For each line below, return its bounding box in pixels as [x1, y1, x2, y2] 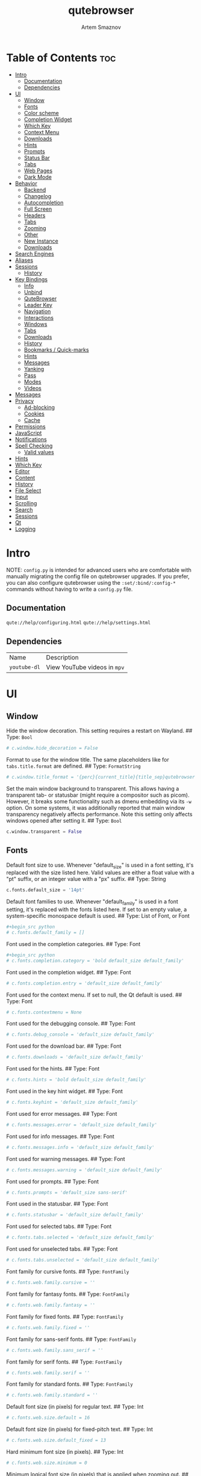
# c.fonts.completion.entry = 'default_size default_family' [6, 980, 163, 986]
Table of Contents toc [6, 51, 116, 64]
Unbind [23, 288, 43, 296]
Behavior [14, 179, 37, 187]
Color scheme [23, 109, 59, 116]
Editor [14, 467, 30, 475]
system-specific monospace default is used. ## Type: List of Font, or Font [6, 912, 190, 920]
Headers [23, 211, 46, 219]
